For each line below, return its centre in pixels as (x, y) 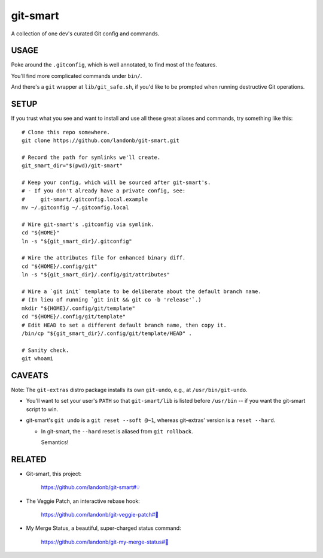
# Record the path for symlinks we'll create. (91, 157)
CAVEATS (30, 375)
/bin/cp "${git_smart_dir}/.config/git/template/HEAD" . (107, 333)
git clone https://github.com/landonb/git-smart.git (100, 140)
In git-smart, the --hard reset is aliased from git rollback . (117, 431)
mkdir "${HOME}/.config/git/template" (79, 308)
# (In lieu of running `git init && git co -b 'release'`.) (112, 300)
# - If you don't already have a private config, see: (104, 191)
